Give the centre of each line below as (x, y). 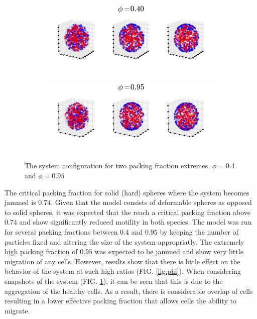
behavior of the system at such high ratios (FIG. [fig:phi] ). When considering (123, 271)
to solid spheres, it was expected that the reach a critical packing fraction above (128, 212)
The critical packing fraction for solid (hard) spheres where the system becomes (127, 192)
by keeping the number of (199, 231)
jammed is (20, 202)
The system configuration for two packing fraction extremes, (117, 166)
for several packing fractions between (61, 231)
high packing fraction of (41, 251)
